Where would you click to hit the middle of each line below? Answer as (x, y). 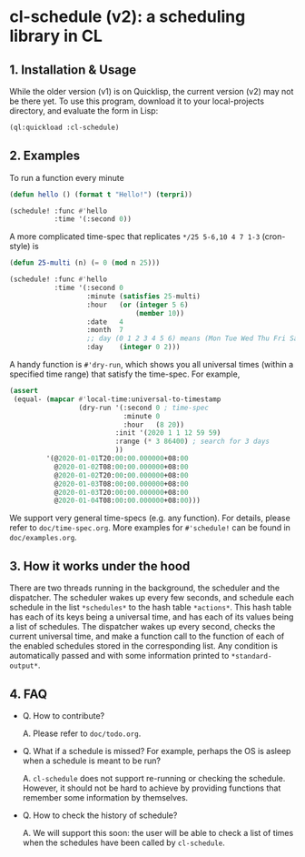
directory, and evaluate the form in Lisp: (84, 111)
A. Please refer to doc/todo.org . (82, 733)
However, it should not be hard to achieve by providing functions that (152, 788)
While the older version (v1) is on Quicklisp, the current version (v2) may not (152, 91)
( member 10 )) (159, 313)
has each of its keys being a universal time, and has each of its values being (152, 617)
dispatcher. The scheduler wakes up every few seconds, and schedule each (152, 598)
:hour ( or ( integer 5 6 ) (138, 305)
